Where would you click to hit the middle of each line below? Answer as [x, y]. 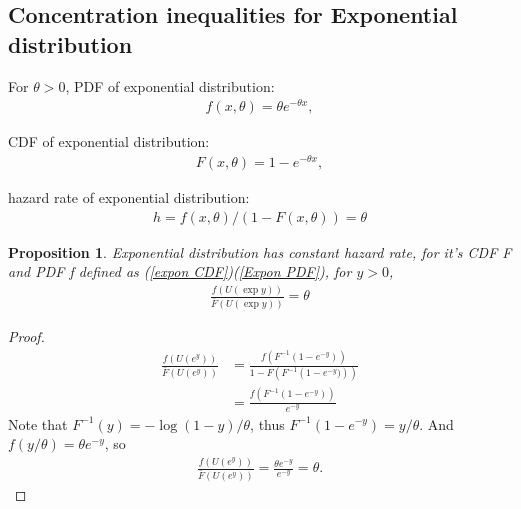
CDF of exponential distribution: [109, 141]
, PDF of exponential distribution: [170, 85]
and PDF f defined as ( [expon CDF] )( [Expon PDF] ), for [180, 271]
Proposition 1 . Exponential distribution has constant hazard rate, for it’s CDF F [260, 251]
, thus [267, 423]
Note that [38, 423]
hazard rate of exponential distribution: [129, 197]
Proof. [26, 336]
